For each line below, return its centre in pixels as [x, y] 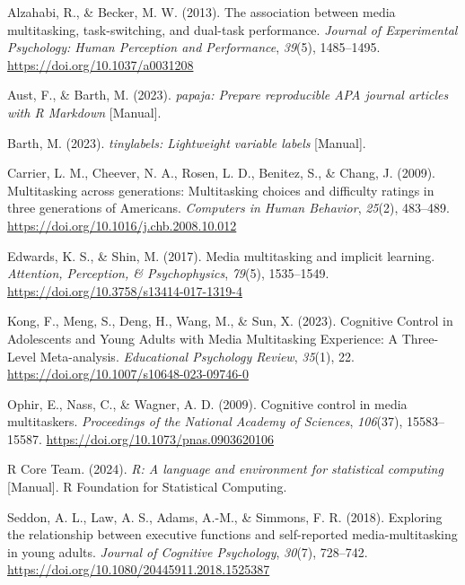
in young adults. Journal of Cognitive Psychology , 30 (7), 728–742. [188, 551]
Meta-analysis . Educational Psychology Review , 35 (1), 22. [197, 356]
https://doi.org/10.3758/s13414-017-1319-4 [125, 290]
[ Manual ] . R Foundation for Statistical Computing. [147, 487]
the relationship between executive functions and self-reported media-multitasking [232, 534]
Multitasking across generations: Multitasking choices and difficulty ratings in [221, 190]
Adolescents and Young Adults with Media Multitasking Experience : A [203, 338]
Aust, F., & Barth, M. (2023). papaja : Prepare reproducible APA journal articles [228, 95]
